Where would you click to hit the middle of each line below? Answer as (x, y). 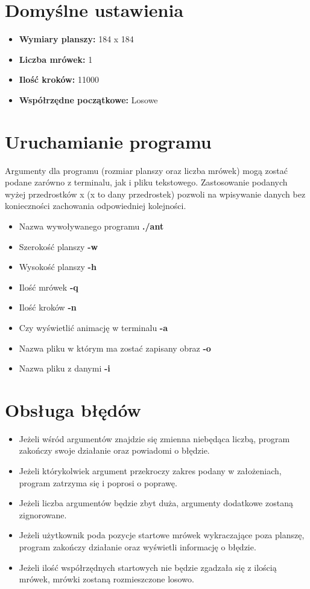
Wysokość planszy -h (58, 267)
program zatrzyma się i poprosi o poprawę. (98, 482)
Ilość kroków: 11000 (59, 79)
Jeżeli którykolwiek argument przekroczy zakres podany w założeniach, (150, 471)
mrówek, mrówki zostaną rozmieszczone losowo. (106, 579)
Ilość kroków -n (48, 307)
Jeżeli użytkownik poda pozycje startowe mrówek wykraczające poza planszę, (162, 535)
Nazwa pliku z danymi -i (65, 368)
